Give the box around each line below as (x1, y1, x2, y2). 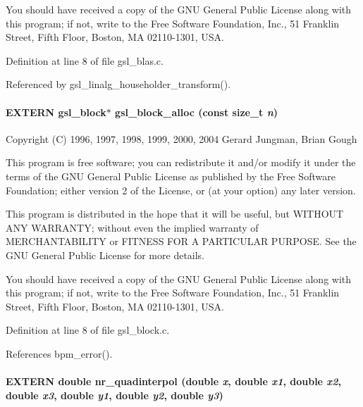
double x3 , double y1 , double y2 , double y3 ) (6, 387, 223, 402)
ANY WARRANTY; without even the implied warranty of (6, 220, 259, 234)
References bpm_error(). (6, 346, 113, 361)
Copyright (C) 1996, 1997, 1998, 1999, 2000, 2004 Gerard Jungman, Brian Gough (6, 131, 357, 146)
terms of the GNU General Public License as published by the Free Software (6, 168, 336, 183)
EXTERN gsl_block (6, 104, 106, 119)
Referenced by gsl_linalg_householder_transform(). (6, 77, 231, 92)
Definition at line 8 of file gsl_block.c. (6, 323, 170, 337)
